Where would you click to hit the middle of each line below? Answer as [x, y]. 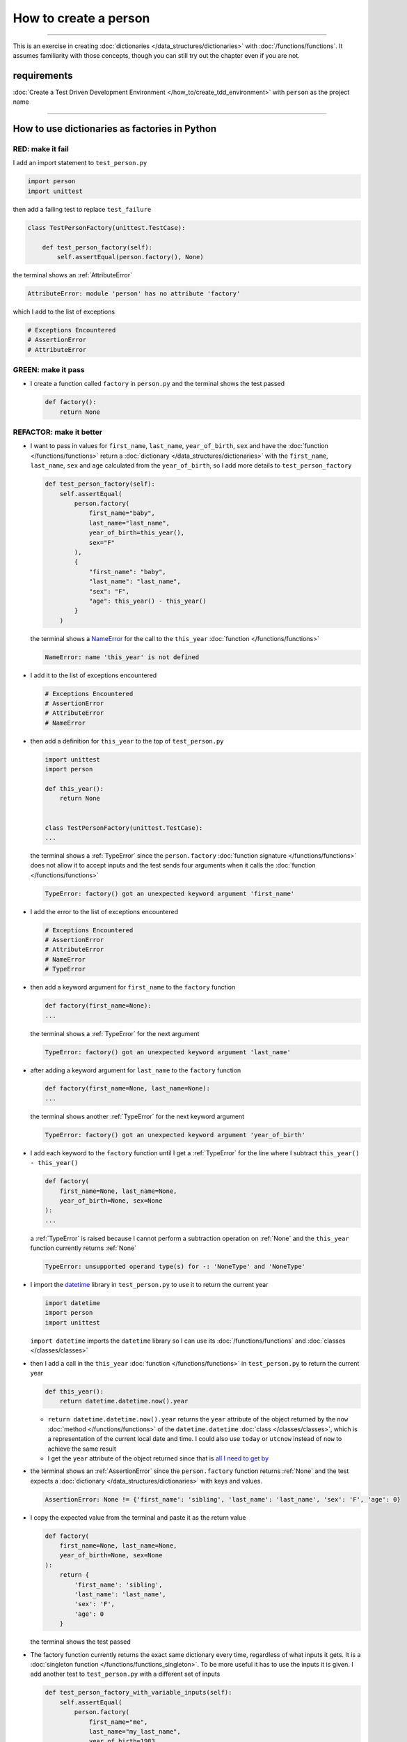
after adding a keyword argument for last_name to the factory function [136, 1070]
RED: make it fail [41, 149]
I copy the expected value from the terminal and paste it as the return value [138, 1517]
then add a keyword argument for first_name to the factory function [133, 987]
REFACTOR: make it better [58, 432]
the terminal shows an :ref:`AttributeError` [72, 275]
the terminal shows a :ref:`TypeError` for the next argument [115, 1033]
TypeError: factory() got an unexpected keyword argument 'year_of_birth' [175, 1135]
